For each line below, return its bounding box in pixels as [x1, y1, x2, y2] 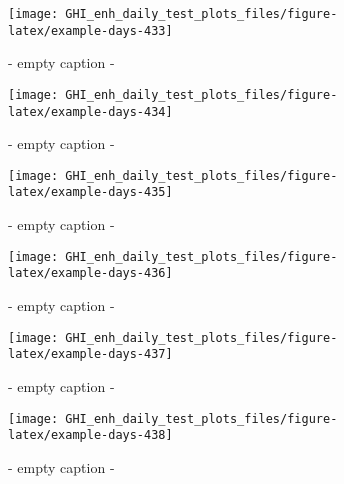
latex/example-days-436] [8, 266, 173, 281]
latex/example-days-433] [8, 23, 173, 38]
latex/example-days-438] [8, 428, 173, 443]
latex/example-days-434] [8, 104, 173, 119]
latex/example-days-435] [8, 185, 173, 200]
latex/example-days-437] [8, 347, 173, 362]
